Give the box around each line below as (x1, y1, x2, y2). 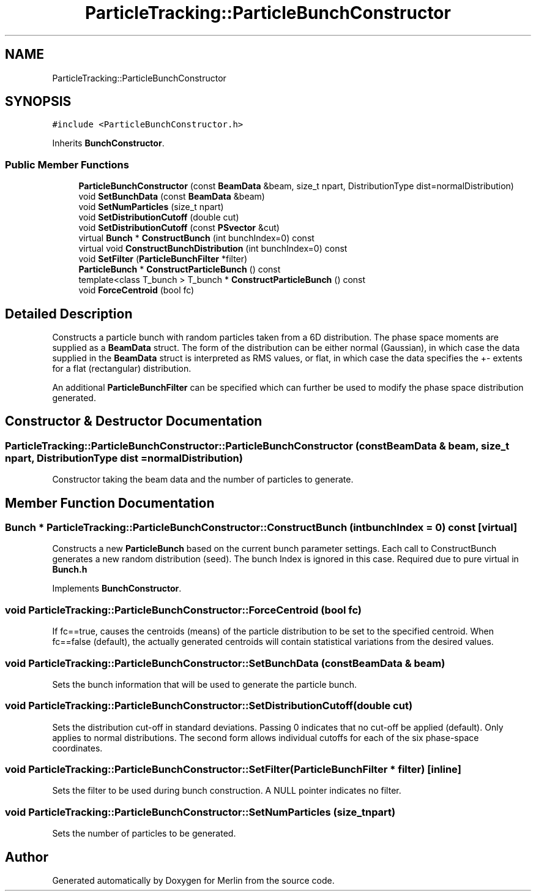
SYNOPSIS (5, 94, 72, 110)
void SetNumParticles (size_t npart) (78, 201, 224, 213)
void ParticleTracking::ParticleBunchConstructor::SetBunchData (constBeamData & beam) (5, 657, 445, 669)
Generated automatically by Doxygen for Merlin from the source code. (52, 875, 335, 886)
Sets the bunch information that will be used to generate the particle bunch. (52, 679, 357, 690)
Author (5, 849, 48, 865)
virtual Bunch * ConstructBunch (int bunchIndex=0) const (78, 233, 315, 244)
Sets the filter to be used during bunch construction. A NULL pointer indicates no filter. (52, 785, 401, 796)
